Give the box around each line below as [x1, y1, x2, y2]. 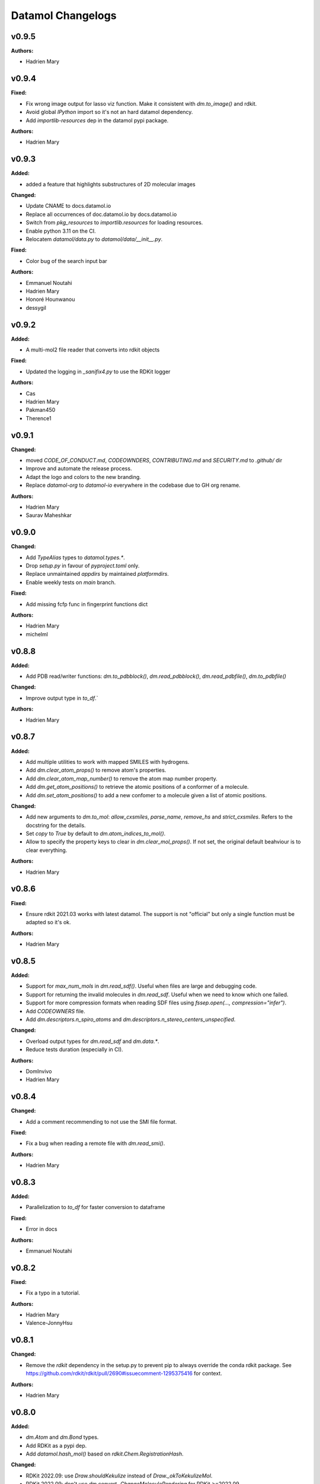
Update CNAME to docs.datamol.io [25, 202, 111, 210]
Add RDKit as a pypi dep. [25, 1442, 87, 1449]
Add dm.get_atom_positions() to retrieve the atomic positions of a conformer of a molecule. [25, 784, 249, 791]
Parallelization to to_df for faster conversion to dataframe [25, 1204, 165, 1211]
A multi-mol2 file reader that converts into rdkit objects [25, 346, 160, 353]
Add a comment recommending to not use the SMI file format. [25, 1118, 177, 1125]
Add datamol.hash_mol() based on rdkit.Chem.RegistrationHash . [25, 1450, 184, 1457]
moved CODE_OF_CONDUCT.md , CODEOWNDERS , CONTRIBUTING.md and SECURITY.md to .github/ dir [25, 457, 283, 464]
